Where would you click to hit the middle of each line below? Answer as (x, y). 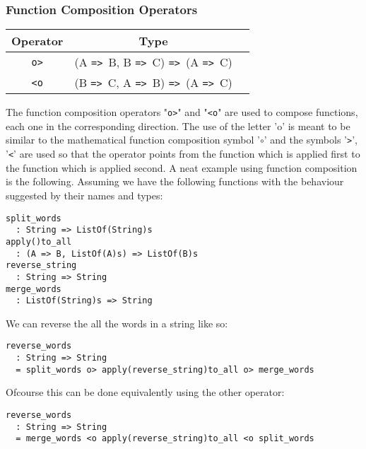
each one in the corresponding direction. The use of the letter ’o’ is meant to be (178, 126)
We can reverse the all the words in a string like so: (117, 323)
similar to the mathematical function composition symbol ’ (133, 140)
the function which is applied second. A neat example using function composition (182, 167)
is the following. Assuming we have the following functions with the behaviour (175, 181)
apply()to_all (39, 241)
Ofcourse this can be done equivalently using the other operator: (145, 392)
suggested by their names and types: (84, 195)
